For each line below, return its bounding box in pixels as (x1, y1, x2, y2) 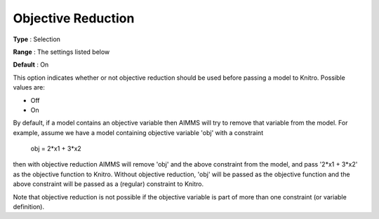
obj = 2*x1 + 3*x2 (30, 144, 82, 153)
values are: (13, 83, 45, 92)
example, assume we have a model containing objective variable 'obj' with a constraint (13, 128, 263, 136)
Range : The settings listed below (13, 48, 110, 56)
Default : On (13, 60, 49, 69)
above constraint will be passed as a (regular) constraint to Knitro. (13, 180, 204, 188)
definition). (13, 203, 45, 211)
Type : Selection (13, 35, 61, 43)
